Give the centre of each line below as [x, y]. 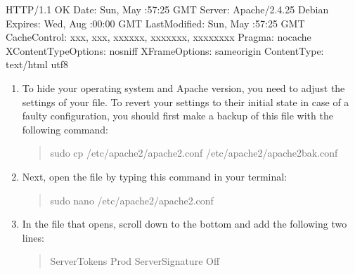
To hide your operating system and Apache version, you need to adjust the [183, 87]
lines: [33, 237]
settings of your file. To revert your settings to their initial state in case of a [186, 102]
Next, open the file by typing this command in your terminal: [155, 176]
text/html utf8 [37, 64]
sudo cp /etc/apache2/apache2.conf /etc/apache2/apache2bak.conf [194, 153]
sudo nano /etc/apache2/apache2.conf [132, 200]
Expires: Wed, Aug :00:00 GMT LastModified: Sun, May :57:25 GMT [155, 23]
